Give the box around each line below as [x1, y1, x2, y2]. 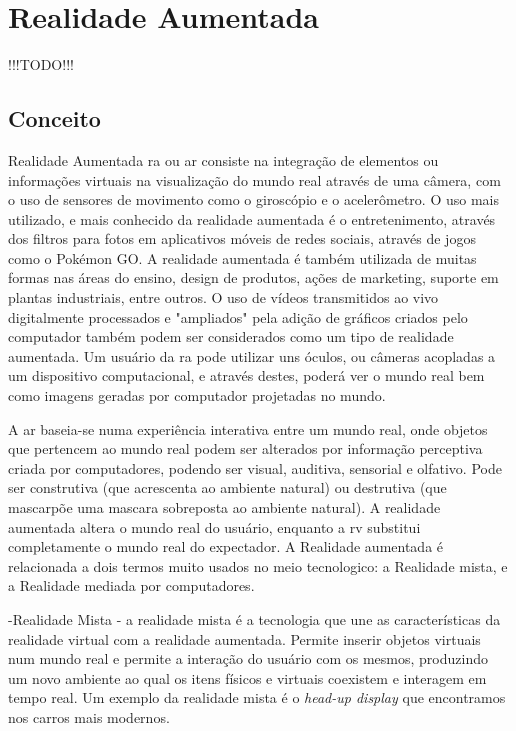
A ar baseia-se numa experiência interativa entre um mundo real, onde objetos [8, 418, 488, 439]
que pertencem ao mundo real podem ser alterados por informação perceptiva [8, 438, 483, 459]
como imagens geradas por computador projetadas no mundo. [8, 385, 386, 406]
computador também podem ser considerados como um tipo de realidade [8, 326, 454, 347]
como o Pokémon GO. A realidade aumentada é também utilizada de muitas [8, 247, 477, 268]
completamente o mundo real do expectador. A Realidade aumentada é [8, 536, 444, 557]
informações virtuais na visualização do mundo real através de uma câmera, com [8, 169, 501, 190]
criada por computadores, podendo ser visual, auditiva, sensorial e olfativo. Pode [8, 457, 502, 478]
